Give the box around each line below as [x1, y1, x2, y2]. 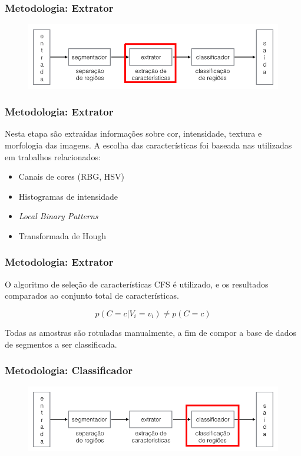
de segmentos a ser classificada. [5, 338, 117, 350]
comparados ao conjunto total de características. [5, 289, 179, 302]
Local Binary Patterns [18, 210, 98, 222]
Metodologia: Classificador [5, 363, 133, 378]
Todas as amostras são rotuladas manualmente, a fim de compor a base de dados [5, 326, 296, 338]
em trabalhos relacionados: [5, 150, 101, 163]
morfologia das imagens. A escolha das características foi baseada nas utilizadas [5, 138, 292, 151]
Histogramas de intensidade [18, 190, 118, 202]
